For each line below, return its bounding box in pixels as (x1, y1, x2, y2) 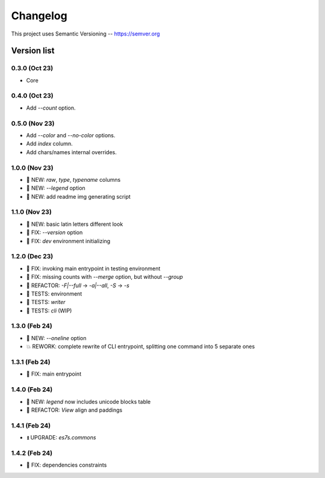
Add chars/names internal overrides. (26, 148, 117, 156)
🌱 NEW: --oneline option (26, 334, 87, 341)
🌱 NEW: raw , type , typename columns (26, 176, 121, 183)
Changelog (11, 9, 67, 22)
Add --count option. (26, 104, 76, 111)
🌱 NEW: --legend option (26, 184, 85, 192)
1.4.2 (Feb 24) (11, 449, 53, 457)
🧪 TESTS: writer (26, 299, 66, 306)
